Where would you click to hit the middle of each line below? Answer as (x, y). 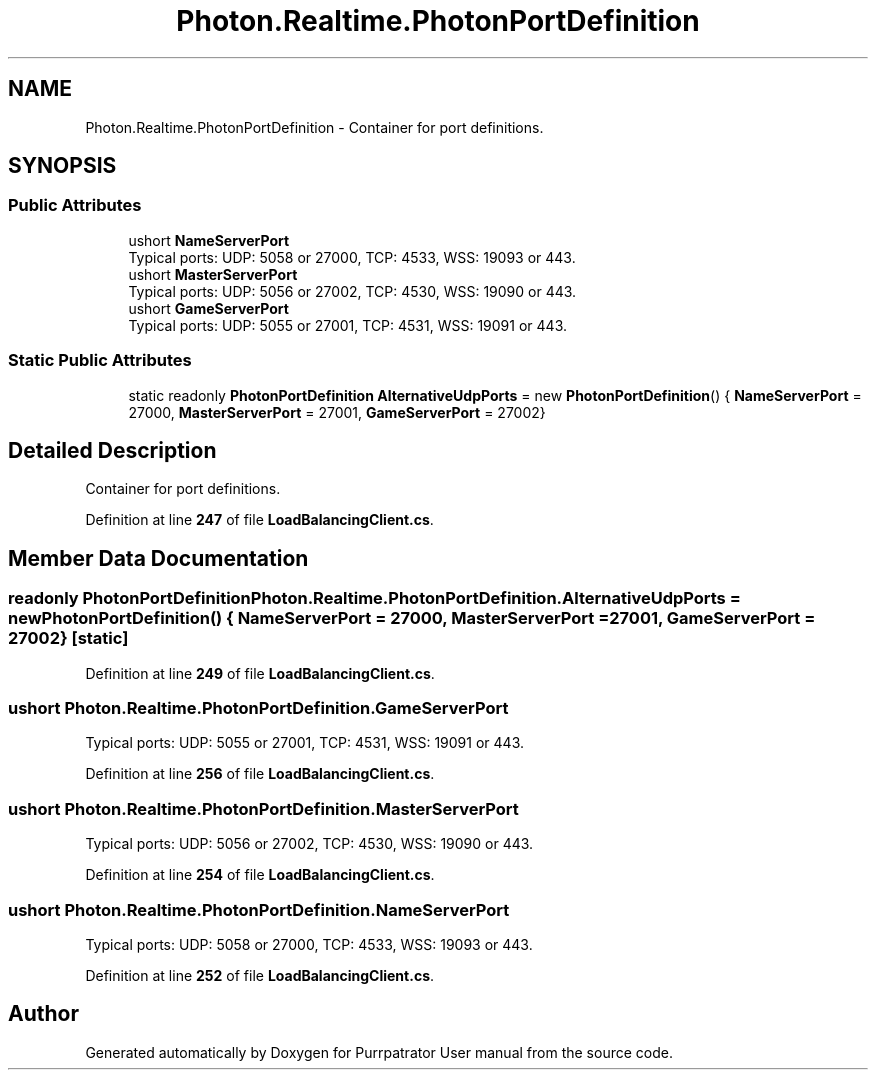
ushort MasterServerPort (213, 274)
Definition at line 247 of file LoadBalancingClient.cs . (259, 520)
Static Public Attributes (100, 360)
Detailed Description (112, 450)
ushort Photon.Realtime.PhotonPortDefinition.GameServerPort (258, 708)
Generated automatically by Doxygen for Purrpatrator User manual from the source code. (379, 1052)
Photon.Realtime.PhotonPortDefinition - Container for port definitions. (314, 127)
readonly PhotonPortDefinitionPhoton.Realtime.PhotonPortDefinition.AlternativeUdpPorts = (374, 598)
